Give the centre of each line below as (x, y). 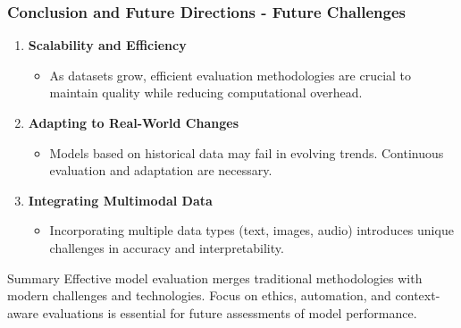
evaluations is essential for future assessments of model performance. (230, 312)
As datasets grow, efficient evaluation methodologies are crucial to (230, 75)
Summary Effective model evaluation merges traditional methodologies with (215, 278)
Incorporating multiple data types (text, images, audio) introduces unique (251, 230)
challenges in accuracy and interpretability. (167, 247)
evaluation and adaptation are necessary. (161, 170)
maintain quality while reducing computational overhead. (206, 93)
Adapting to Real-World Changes (133, 122)
